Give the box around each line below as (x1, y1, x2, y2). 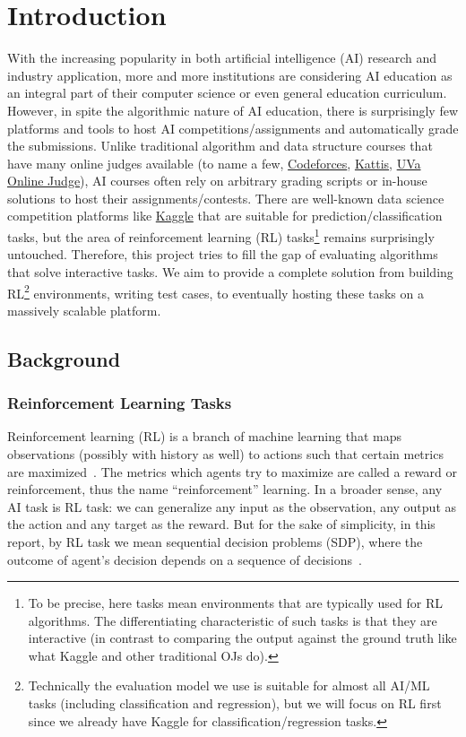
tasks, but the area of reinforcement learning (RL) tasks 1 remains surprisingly (7, 225, 435, 246)
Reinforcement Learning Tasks (7, 392, 232, 414)
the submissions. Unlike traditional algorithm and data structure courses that (7, 136, 433, 155)
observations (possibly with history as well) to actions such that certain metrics (7, 444, 444, 463)
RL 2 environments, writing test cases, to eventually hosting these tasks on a (7, 281, 424, 302)
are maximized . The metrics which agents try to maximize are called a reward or (7, 462, 458, 481)
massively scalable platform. (7, 300, 161, 319)
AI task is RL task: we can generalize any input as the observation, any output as (7, 497, 457, 516)
